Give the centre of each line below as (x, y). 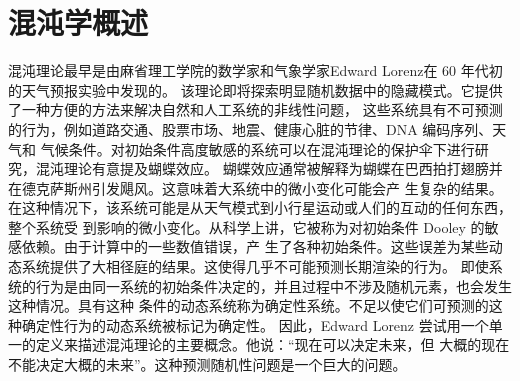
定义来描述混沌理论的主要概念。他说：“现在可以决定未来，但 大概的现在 (272, 344)
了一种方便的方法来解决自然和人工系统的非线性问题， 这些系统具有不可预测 (255, 109)
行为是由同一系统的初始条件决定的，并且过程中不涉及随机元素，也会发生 (273, 285)
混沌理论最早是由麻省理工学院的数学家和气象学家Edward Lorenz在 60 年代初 (255, 70)
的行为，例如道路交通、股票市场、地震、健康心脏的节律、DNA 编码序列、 (250, 128)
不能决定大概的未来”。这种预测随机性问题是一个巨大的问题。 (207, 364)
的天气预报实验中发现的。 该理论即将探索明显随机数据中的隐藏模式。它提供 (255, 89)
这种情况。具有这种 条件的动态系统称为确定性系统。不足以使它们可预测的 (248, 305)
